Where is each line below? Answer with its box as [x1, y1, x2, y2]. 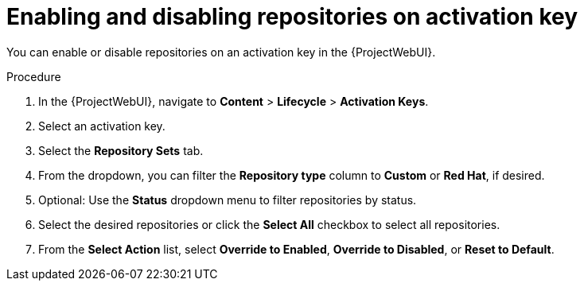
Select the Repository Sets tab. [38, 143, 204, 157]
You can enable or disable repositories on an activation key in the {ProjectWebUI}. [6, 45, 436, 59]
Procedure [6, 69, 61, 83]
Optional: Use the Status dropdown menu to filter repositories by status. [38, 192, 417, 207]
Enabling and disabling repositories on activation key [6, 3, 578, 30]
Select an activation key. [38, 118, 165, 133]
